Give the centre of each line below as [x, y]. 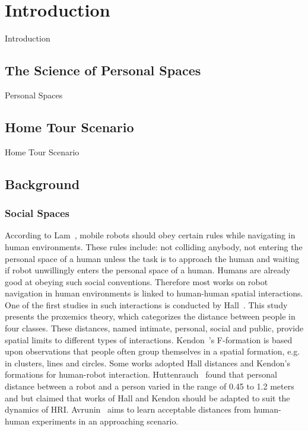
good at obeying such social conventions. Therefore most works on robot [136, 281]
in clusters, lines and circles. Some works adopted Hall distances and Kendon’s [147, 363]
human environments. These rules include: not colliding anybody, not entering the [154, 246]
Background [42, 183]
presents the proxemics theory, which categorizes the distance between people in [150, 316]
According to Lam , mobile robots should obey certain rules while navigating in [150, 235]
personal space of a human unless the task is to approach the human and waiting [152, 258]
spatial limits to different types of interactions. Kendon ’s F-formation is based [149, 339]
